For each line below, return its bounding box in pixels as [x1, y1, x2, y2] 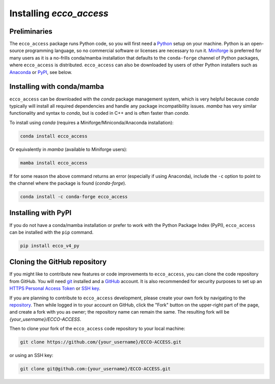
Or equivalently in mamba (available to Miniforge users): [9, 146, 127, 152]
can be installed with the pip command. [9, 229, 94, 235]
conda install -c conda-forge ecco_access [20, 194, 128, 200]
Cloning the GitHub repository [9, 258, 107, 266]
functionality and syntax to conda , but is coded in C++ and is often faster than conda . [9, 110, 189, 116]
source [9, 47, 24, 54]
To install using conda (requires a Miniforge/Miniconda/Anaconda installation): [9, 119, 174, 125]
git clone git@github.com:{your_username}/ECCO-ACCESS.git [20, 366, 171, 372]
